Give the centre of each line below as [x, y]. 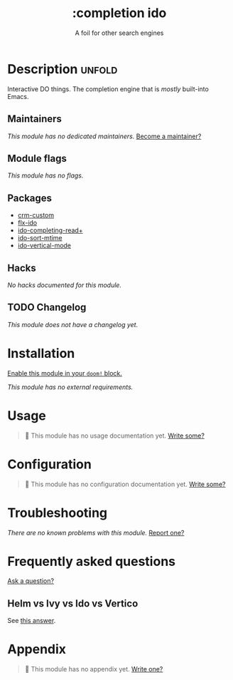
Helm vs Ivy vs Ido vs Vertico [73, 603]
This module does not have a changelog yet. [73, 324]
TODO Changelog [47, 308]
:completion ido [119, 13]
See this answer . [32, 621]
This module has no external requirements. [70, 387]
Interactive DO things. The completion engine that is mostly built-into [108, 89]
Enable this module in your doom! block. [65, 373]
